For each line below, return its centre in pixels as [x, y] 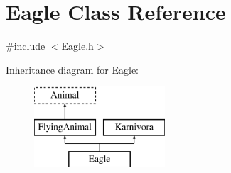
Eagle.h [77, 46]
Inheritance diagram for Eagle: [72, 69]
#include [26, 46]
